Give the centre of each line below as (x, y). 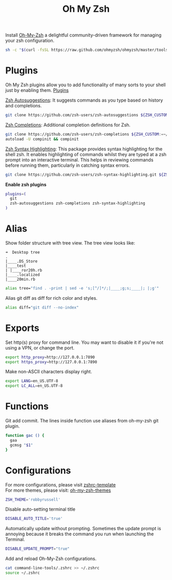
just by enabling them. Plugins (37, 90)
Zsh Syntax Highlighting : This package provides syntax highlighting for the (84, 149)
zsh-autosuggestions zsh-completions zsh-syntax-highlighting (78, 203)
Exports (22, 328)
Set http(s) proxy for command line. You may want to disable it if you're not (84, 342)
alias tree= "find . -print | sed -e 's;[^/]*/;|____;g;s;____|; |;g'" (82, 288)
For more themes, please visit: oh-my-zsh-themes (58, 490)
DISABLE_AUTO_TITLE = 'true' (34, 519)
